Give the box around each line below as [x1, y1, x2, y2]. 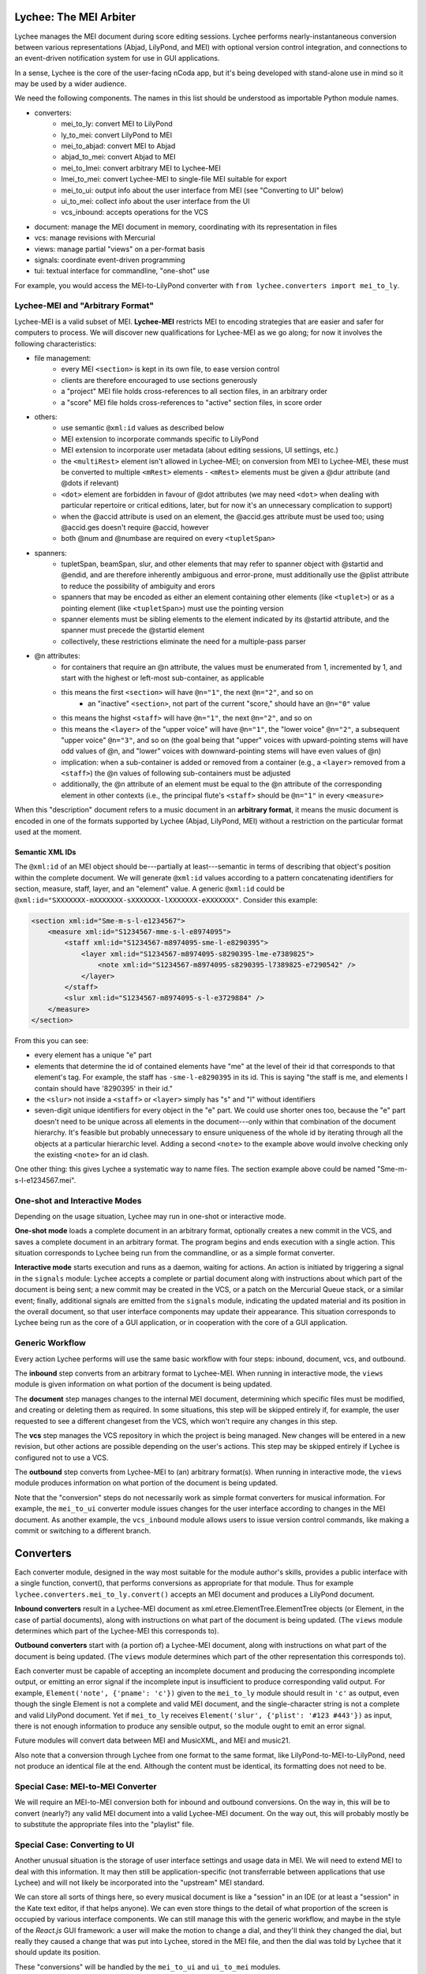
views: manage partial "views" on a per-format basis [34, 244, 205, 253]
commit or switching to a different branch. [14, 1526, 151, 1536]
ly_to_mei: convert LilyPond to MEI [61, 130, 173, 140]
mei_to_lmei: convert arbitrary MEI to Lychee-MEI [61, 163, 221, 173]
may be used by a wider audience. [14, 79, 127, 88]
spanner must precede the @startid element [61, 625, 205, 635]
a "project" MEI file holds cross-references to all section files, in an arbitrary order [61, 387, 327, 396]
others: [34, 411, 58, 422]
